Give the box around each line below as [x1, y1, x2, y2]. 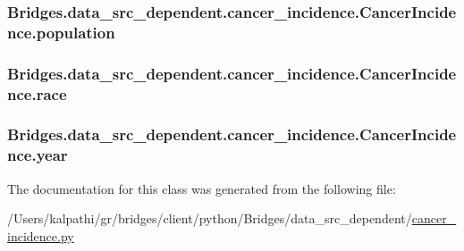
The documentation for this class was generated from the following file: [7, 179, 396, 197]
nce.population [7, 21, 115, 43]
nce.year [7, 144, 68, 166]
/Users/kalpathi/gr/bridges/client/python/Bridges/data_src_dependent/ [7, 209, 412, 228]
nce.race [7, 82, 67, 105]
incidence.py [7, 226, 74, 245]
